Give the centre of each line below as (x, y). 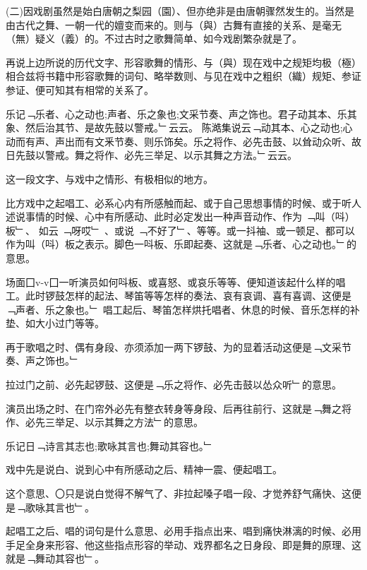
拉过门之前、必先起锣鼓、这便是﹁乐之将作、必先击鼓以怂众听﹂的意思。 (174, 385)
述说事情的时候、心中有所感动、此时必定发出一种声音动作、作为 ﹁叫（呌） (180, 216)
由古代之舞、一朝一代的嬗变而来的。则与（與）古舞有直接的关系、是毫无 (174, 24)
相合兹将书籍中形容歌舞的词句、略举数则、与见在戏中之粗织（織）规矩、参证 (183, 76)
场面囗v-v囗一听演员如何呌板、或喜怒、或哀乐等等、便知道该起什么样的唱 (176, 281)
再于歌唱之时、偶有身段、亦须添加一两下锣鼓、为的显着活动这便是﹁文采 (174, 346)
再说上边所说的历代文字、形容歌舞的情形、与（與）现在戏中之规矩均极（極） (183, 62)
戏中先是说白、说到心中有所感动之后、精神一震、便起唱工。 (144, 469)
